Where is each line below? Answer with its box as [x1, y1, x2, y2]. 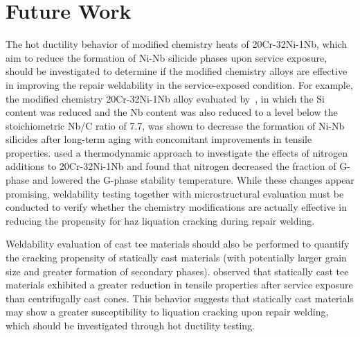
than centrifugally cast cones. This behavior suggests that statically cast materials [6, 291, 354, 305]
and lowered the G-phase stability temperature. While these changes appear [32, 173, 354, 187]
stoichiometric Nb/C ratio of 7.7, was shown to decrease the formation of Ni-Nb [6, 118, 345, 132]
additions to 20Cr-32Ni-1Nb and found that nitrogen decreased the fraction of [6, 159, 336, 173]
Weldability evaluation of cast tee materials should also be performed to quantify [6, 236, 350, 251]
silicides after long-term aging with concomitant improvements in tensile [6, 132, 312, 146]
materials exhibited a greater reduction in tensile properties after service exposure [6, 277, 353, 292]
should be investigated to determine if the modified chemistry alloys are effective [6, 64, 348, 78]
